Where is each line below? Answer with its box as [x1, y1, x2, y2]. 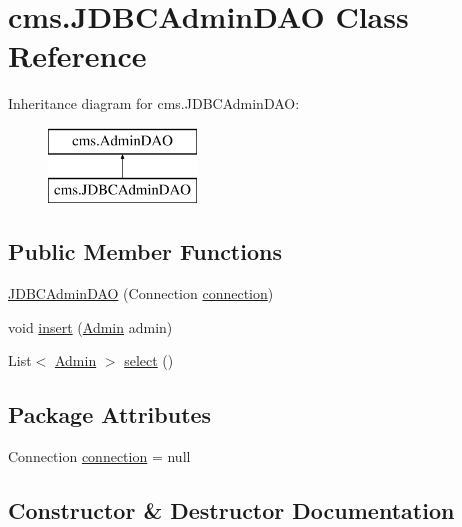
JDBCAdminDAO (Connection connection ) [8, 283, 274, 304]
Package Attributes [8, 399, 212, 430]
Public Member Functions [8, 236, 282, 267]
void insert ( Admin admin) [8, 316, 173, 337]
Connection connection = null [8, 446, 191, 467]
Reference [8, 35, 147, 76]
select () [124, 350, 174, 371]
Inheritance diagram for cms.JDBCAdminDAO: [8, 93, 300, 114]
